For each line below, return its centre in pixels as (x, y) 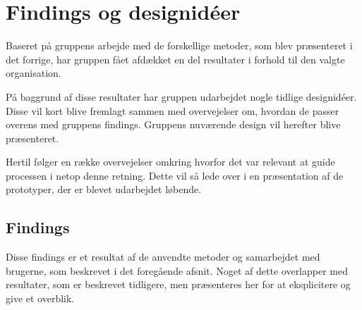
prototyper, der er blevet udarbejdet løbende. (104, 189)
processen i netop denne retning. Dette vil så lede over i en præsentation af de (175, 175)
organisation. (34, 73)
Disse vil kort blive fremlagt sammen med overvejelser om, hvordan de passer (173, 110)
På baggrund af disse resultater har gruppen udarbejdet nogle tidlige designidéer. (181, 96)
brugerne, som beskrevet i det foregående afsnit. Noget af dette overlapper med (177, 270)
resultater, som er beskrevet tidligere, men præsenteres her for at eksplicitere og (178, 284)
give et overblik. (40, 298)
